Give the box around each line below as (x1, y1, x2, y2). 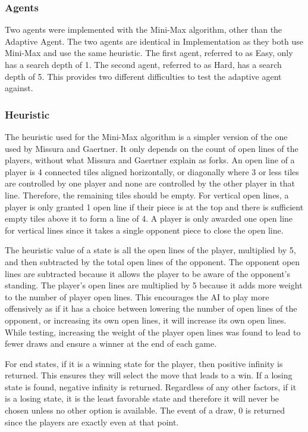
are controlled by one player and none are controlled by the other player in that (5, 177, 295, 189)
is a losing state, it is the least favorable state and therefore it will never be (5, 392, 279, 405)
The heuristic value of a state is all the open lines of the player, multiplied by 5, (5, 244, 296, 256)
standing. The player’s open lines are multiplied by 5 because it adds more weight (5, 279, 303, 291)
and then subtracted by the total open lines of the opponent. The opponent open (5, 255, 300, 268)
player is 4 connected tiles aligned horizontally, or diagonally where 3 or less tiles (5, 165, 299, 178)
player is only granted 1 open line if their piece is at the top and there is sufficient (5, 200, 304, 213)
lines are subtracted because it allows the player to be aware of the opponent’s (5, 267, 291, 279)
